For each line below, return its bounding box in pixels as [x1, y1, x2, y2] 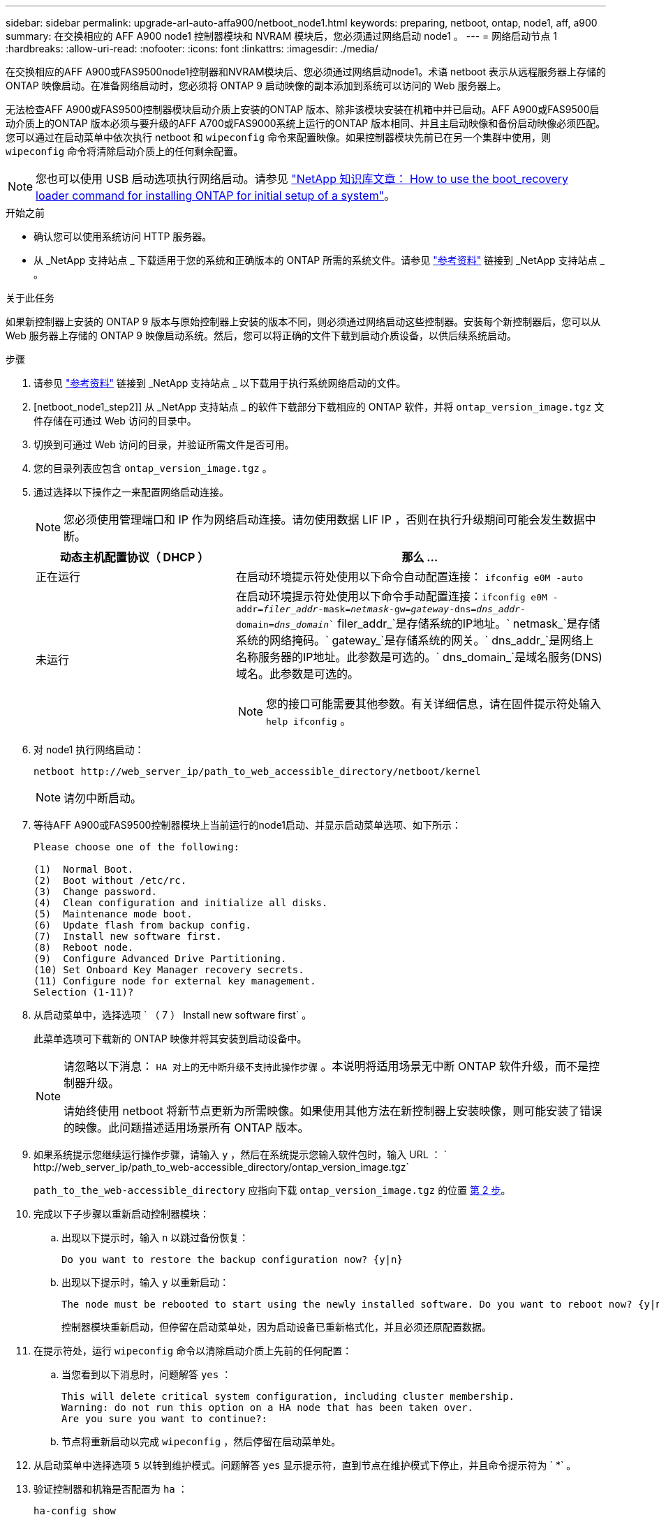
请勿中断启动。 [64, 791, 142, 805]
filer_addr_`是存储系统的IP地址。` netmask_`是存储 [337, 616, 600, 630]
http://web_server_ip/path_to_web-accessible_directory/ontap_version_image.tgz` [34, 1161, 410, 1173]
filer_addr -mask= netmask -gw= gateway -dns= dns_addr [263, 604, 520, 614]
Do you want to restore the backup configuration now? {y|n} [61, 1254, 403, 1265]
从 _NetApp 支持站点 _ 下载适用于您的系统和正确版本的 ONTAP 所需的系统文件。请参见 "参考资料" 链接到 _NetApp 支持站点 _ [34, 254, 605, 266]
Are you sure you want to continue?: [61, 1413, 268, 1424]
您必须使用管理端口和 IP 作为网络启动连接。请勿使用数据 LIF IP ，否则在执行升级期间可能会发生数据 [64, 512, 585, 526]
